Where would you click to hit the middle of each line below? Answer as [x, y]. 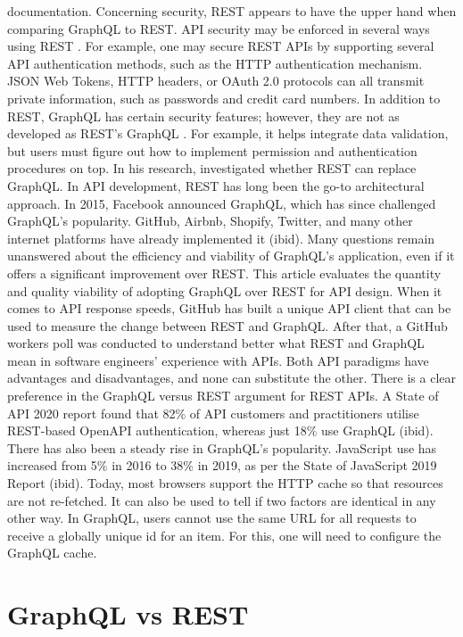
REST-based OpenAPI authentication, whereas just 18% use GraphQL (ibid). [220, 430]
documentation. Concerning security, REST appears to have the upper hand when [232, 11]
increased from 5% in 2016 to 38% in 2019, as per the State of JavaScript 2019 [222, 465]
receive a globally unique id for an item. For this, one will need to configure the [224, 535]
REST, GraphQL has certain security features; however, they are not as [203, 116]
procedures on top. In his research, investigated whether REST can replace [212, 168]
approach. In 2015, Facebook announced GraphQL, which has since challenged [222, 203]
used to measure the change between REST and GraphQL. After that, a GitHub [227, 325]
